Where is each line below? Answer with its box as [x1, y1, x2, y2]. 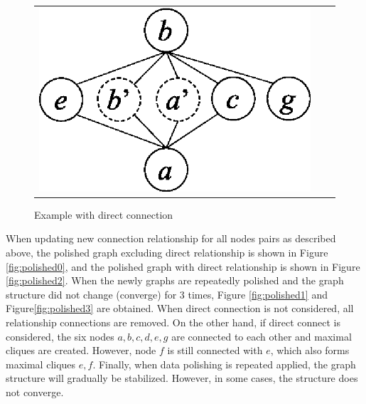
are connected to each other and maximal [171, 328, 352, 343]
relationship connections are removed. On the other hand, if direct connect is [6, 314, 340, 329]
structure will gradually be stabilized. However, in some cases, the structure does [6, 371, 358, 385]
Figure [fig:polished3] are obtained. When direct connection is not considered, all [6, 301, 354, 316]
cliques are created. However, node [6, 343, 156, 358]
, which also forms [270, 343, 350, 358]
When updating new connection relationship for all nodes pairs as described [6, 231, 336, 246]
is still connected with [167, 343, 263, 358]
